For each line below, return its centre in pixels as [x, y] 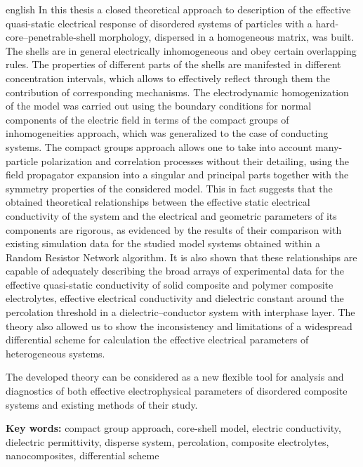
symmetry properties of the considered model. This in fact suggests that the [169, 188]
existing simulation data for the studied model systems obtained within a [163, 243]
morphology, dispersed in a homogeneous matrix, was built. [226, 37]
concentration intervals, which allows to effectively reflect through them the [168, 78]
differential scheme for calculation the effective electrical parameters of [157, 340]
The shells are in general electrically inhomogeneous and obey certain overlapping [181, 50]
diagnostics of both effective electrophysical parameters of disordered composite [177, 391]
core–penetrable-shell [51, 37]
